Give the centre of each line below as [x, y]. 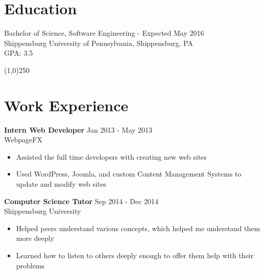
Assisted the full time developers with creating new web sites [111, 156]
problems [30, 265]
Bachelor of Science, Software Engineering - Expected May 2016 [104, 33]
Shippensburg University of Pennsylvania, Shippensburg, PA [99, 43]
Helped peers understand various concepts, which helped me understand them [138, 228]
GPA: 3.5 [19, 53]
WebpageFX [23, 140]
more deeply [35, 238]
